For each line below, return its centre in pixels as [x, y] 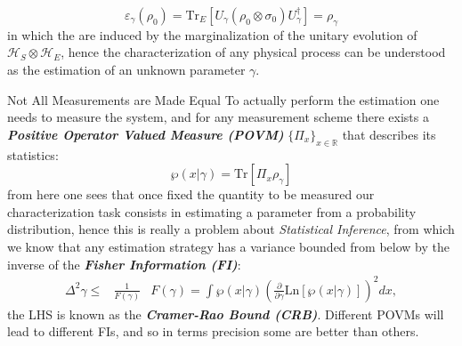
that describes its [389, 134]
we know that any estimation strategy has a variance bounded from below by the [228, 246]
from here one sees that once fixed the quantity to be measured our [191, 194]
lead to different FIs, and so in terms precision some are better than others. [213, 331]
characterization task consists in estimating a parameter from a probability [212, 211]
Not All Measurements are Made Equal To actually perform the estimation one [223, 99]
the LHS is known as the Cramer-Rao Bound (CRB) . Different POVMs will [226, 314]
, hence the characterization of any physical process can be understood [253, 52]
